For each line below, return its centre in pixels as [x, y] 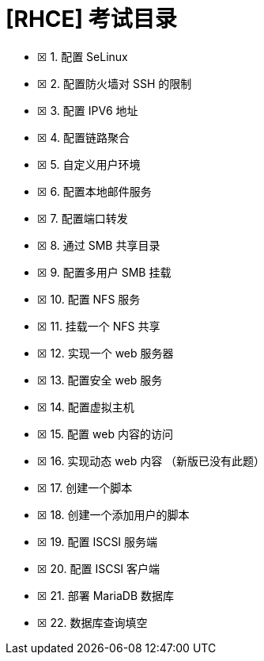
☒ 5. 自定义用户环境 [89, 164]
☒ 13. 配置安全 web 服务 [100, 380]
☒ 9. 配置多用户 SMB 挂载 [104, 272]
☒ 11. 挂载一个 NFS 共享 [99, 326]
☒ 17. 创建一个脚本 [85, 487]
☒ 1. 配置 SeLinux [83, 56]
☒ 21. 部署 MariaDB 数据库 [106, 595]
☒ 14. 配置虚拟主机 [86, 407]
